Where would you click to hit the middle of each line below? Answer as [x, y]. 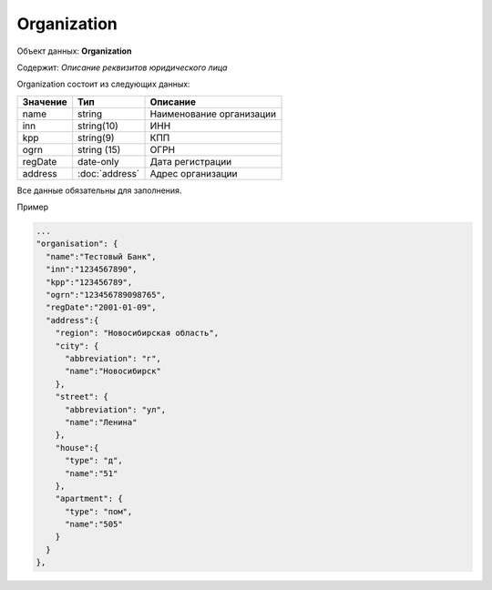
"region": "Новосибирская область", [137, 333]
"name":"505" [94, 524]
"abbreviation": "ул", [116, 409]
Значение [45, 102]
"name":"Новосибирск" [113, 371]
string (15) [99, 149]
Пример [33, 207]
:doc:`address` [109, 173]
